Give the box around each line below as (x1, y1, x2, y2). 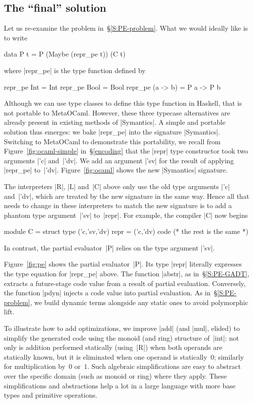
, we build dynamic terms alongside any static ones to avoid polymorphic (30, 297, 248, 307)
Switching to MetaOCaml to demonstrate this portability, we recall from (4, 136, 221, 146)
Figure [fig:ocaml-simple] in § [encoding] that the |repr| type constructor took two (4, 146, 248, 156)
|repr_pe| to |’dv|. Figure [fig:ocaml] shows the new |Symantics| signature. (4, 165, 228, 175)
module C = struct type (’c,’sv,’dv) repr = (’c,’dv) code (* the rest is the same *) (4, 226, 249, 236)
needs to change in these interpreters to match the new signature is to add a (4, 200, 232, 211)
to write (4, 32, 28, 42)
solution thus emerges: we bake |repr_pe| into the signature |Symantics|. (4, 126, 220, 136)
